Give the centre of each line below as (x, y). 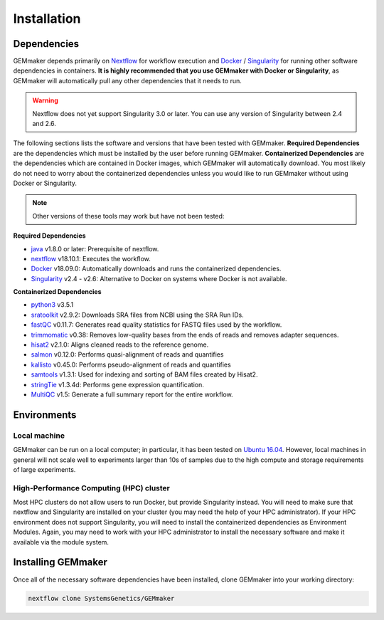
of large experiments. (44, 469)
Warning (45, 100)
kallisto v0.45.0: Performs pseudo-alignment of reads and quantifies (131, 364)
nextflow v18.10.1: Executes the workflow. (91, 258)
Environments (45, 415)
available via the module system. (61, 542)
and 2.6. (44, 124)
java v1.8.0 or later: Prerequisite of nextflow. (95, 248)
